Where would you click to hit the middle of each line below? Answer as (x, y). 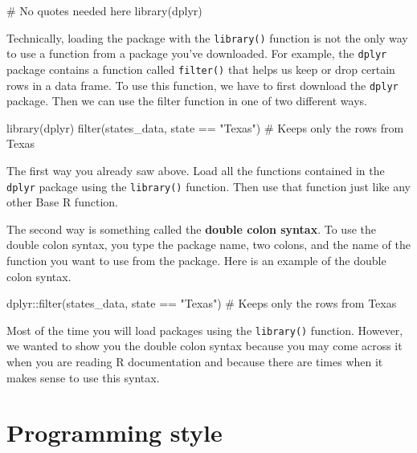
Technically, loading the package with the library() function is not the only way (207, 37)
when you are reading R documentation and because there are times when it (195, 362)
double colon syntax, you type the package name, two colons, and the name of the (208, 245)
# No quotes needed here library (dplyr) (104, 10)
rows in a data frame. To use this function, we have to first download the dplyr (202, 85)
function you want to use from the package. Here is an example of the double (196, 261)
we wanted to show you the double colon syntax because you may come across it (204, 346)
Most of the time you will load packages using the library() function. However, (205, 330)
